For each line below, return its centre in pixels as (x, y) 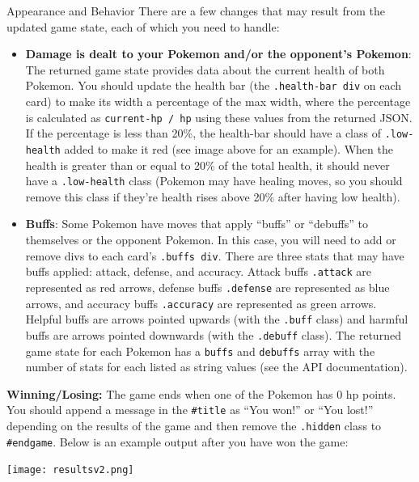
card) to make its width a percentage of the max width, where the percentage (218, 101)
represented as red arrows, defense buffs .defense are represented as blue (207, 287)
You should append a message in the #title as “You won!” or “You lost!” (190, 410)
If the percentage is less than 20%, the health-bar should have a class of (203, 133)
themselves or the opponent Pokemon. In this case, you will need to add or (211, 240)
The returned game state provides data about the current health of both (205, 69)
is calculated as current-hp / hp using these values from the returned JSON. (219, 117)
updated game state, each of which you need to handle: (143, 26)
